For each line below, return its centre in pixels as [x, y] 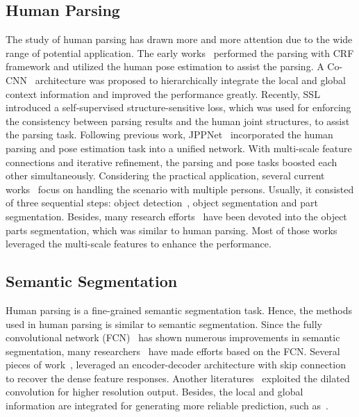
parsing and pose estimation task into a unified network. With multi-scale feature [179, 148]
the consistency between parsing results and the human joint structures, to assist [178, 121]
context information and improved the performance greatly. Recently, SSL [163, 93]
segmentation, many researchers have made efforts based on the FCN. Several [173, 351]
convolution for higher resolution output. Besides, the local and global [155, 392]
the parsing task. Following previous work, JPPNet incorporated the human [169, 134]
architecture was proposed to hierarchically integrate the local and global [190, 80]
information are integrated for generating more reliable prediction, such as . [167, 406]
